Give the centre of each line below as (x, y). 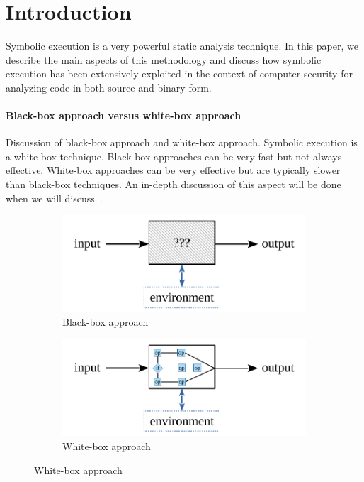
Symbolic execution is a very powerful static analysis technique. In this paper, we (182, 46)
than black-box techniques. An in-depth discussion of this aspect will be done (174, 184)
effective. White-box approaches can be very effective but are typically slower (173, 170)
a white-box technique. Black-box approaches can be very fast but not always (174, 156)
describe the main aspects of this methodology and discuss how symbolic (164, 59)
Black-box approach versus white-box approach (124, 115)
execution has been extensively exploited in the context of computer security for (179, 73)
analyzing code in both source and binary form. (109, 87)
